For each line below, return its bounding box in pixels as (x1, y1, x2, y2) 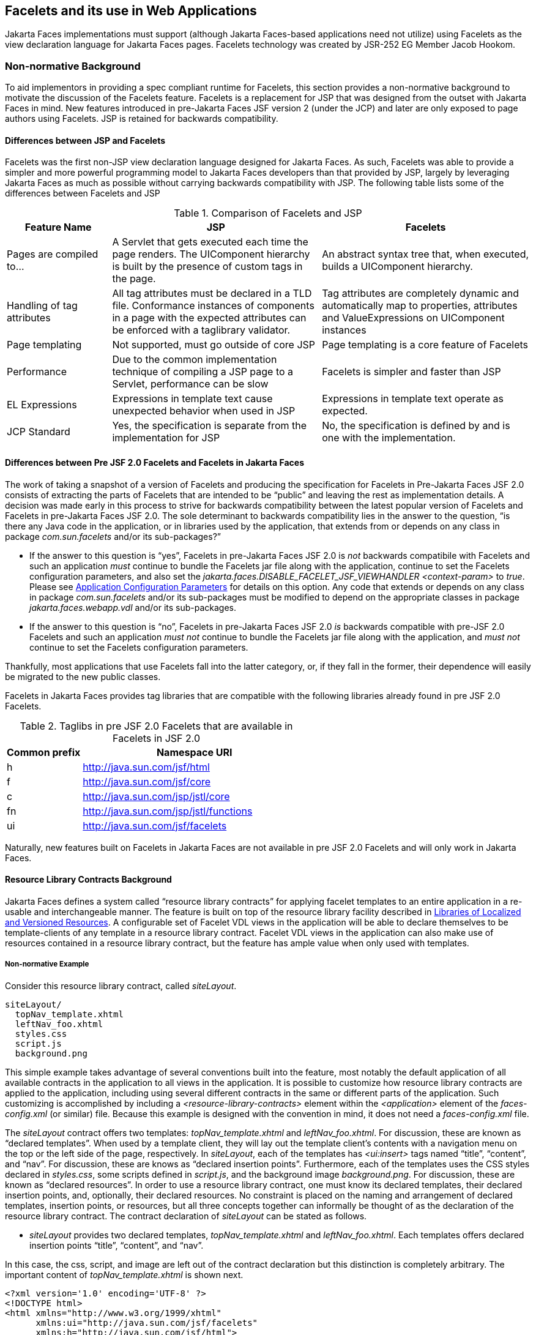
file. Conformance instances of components (112, 299, 315, 312)
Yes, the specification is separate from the (112, 419, 307, 432)
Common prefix (7, 746, 81, 758)
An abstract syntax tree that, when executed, (322, 248, 529, 261)
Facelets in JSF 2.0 (113, 731, 201, 744)
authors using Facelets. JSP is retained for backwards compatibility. (5, 113, 278, 124)
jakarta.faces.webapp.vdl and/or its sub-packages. (29, 602, 237, 613)
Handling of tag (7, 299, 78, 312)
